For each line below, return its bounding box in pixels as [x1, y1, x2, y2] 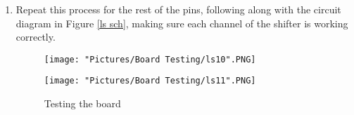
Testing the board [44, 96, 121, 111]
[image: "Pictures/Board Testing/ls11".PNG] [44, 76, 256, 86]
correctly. [15, 29, 56, 44]
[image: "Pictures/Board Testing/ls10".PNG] [44, 54, 256, 65]
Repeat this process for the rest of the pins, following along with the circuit [15, 2, 341, 16]
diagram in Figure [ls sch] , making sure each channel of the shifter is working [15, 15, 348, 30]
